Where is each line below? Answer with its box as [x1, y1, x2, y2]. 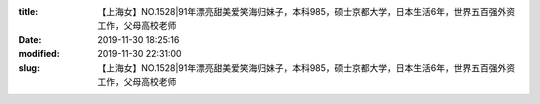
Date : [18, 33, 42, 45]
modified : [18, 48, 60, 60]
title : [18, 6, 39, 17]
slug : [18, 61, 40, 74]
